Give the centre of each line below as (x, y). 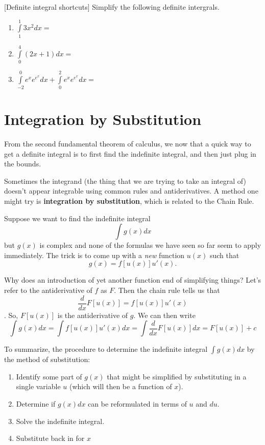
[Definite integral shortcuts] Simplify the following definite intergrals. (112, 7)
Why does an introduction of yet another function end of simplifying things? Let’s (133, 280)
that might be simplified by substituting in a (177, 376)
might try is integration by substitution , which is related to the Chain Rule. (129, 201)
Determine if (36, 404)
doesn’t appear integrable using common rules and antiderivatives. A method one (131, 191)
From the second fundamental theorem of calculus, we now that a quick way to (128, 144)
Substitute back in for (50, 438)
